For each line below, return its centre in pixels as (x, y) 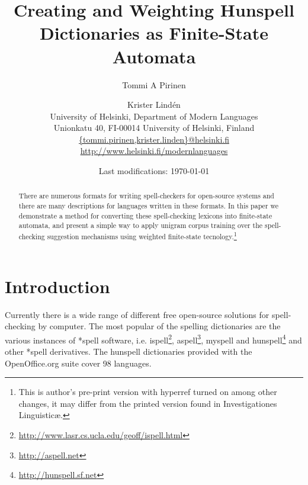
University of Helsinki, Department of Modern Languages (154, 116)
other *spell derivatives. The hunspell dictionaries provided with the (129, 351)
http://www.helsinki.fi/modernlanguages (154, 151)
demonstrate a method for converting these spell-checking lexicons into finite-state (145, 215)
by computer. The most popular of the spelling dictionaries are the (159, 326)
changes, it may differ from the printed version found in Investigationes (148, 403)
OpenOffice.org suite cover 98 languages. (78, 363)
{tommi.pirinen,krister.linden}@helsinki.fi (154, 139)
